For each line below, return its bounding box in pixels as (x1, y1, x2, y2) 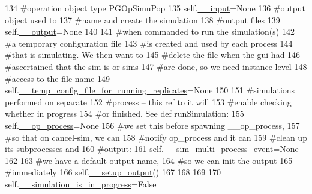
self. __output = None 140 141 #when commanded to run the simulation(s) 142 (5, 25, 295, 38)
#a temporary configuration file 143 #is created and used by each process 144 (5, 37, 293, 49)
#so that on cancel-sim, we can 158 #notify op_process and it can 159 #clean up (5, 131, 307, 143)
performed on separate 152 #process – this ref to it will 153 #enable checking (5, 95, 292, 108)
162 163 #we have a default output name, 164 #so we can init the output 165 (5, 154, 293, 166)
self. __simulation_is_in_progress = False (5, 177, 157, 190)
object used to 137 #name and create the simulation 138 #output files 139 (5, 13, 280, 26)
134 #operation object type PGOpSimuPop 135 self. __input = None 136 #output (5, 2, 305, 14)
